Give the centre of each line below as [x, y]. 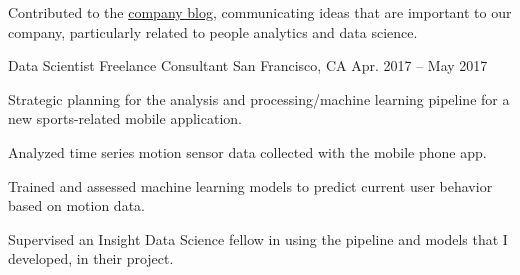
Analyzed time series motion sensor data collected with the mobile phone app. [247, 151]
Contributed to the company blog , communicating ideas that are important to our [260, 12]
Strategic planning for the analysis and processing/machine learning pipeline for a [259, 98]
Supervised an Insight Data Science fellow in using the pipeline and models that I [258, 238]
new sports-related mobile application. [125, 118]
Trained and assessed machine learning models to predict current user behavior [250, 185]
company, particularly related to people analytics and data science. [213, 31]
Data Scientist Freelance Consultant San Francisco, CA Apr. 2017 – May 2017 [248, 65]
